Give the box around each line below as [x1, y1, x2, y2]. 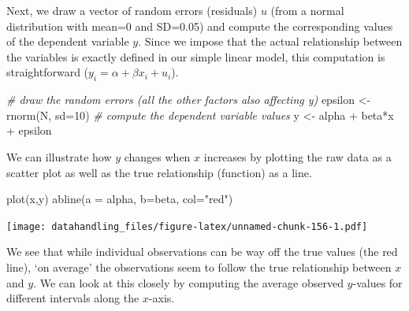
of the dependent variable [6, 33, 129, 50]
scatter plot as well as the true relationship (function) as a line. [6, 164, 312, 180]
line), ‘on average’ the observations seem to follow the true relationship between [6, 258, 392, 275]
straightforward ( [6, 64, 89, 80]
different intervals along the [6, 290, 139, 306]
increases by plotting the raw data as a [203, 148, 392, 165]
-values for [352, 274, 403, 291]
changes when [124, 148, 191, 165]
